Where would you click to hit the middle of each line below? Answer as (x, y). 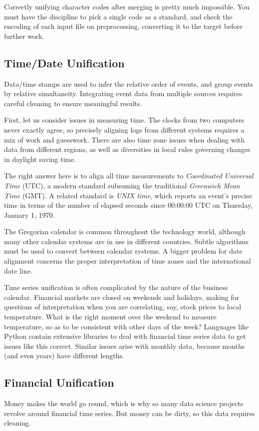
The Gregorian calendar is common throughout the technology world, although (125, 231)
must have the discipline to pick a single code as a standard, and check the (118, 16)
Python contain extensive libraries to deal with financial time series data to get (125, 336)
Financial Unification (59, 382)
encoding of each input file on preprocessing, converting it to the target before (124, 26)
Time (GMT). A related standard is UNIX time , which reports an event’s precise (128, 195)
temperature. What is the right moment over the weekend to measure (110, 317)
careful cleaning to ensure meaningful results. (73, 103)
